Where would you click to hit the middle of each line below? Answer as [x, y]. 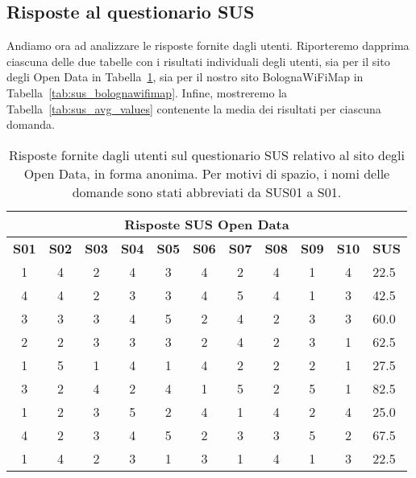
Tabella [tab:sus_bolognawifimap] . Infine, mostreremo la [147, 92]
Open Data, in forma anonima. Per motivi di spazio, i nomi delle [207, 173]
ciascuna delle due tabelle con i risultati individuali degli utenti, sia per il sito [198, 61]
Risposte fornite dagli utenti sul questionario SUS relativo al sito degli [206, 155]
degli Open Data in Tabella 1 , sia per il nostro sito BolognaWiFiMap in [185, 77]
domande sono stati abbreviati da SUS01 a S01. [207, 192]
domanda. [31, 124]
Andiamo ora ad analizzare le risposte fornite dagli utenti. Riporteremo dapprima [208, 45]
